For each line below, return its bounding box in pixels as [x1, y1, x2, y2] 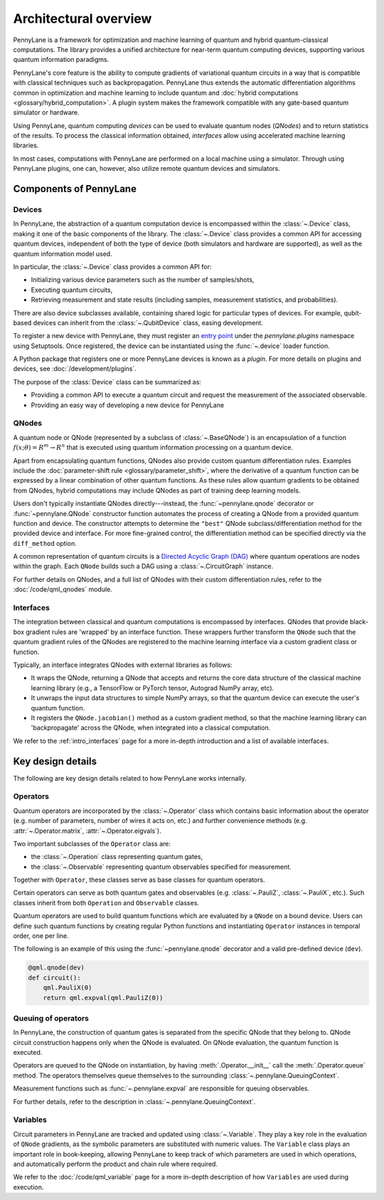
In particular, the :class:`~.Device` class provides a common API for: [13, 262, 212, 270]
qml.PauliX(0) [43, 984, 92, 992]
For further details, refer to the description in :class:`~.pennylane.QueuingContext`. [13, 1097, 256, 1106]
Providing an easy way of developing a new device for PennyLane [31, 401, 224, 409]
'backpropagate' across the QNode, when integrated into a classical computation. [31, 723, 271, 732]
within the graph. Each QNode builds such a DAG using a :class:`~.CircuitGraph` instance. [13, 562, 274, 571]
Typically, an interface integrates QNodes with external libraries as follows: [13, 660, 233, 669]
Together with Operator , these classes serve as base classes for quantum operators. [13, 875, 266, 884]
